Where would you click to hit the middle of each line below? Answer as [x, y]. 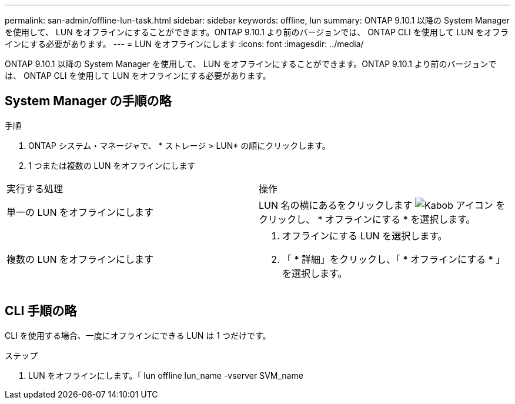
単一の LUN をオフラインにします [80, 212]
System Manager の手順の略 [88, 101]
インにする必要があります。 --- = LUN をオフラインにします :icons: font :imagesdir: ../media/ [184, 44]
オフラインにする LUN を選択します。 [365, 236]
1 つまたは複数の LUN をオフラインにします [112, 165]
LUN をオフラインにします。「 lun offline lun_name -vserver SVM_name [166, 375]
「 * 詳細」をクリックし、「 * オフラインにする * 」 [394, 259]
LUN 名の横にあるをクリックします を [382, 205]
